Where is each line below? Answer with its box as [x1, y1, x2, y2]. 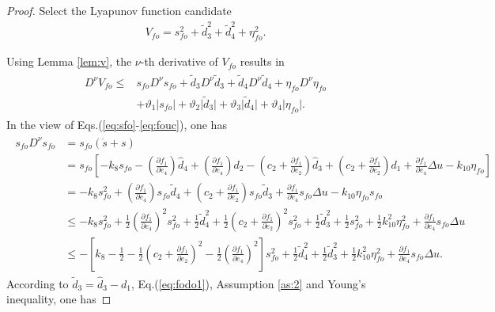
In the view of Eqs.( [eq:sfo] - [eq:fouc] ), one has [6, 116, 227, 132]
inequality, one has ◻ [6, 291, 111, 307]
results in [240, 53, 285, 70]
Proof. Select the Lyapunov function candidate [6, 2, 232, 18]
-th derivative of [140, 53, 218, 70]
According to [6, 275, 69, 291]
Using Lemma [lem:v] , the [6, 53, 132, 70]
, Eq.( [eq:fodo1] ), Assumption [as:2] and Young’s [130, 275, 366, 291]
